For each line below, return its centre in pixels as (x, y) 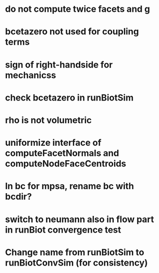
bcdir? (18, 197)
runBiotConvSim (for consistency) (77, 263)
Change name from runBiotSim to (75, 252)
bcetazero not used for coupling (72, 32)
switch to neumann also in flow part (79, 219)
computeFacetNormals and (62, 153)
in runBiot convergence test (63, 230)
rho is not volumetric (48, 120)
